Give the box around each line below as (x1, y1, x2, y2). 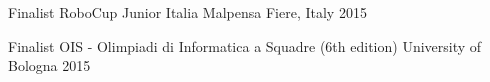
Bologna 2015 (8, 55, 91, 76)
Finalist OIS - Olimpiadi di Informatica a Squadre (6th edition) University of (8, 35, 482, 56)
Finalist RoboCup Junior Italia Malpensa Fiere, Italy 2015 (8, 2, 367, 22)
